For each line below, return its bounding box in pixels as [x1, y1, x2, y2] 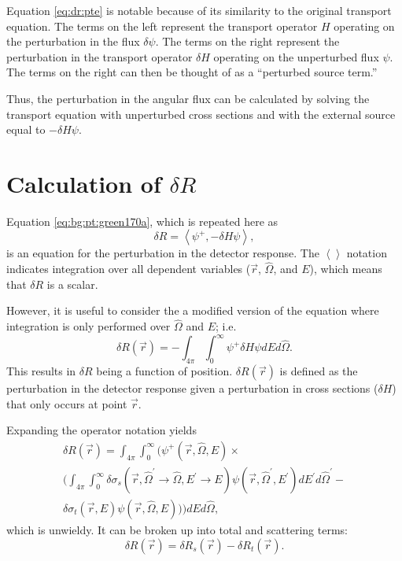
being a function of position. [96, 363, 233, 379]
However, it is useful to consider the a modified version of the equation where [6, 302, 379, 319]
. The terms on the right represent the [155, 33, 340, 50]
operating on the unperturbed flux [213, 48, 379, 65]
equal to [6, 121, 46, 138]
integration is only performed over [6, 318, 171, 334]
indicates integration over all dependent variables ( [6, 260, 251, 277]
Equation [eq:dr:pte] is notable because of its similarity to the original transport [6, 2, 392, 18]
